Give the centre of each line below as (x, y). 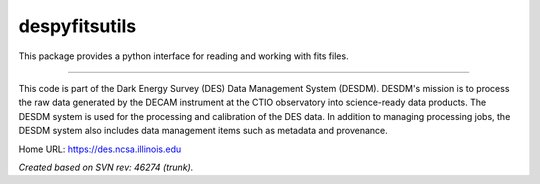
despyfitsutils (77, 26)
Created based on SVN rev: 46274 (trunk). (106, 167)
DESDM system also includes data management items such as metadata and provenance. (203, 131)
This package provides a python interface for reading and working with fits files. (183, 56)
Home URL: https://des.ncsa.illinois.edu (100, 149)
